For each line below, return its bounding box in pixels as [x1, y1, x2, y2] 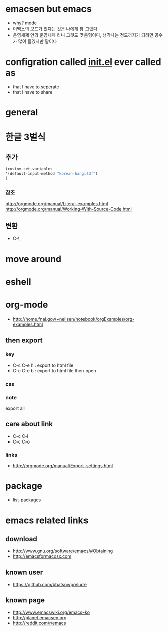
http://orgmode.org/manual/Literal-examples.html [5, 200, 108, 207]
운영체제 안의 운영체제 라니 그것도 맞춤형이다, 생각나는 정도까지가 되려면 [12, 32, 154, 38]
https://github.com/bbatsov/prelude [12, 581, 87, 587]
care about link [5, 420, 53, 428]
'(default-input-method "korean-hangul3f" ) [5, 171, 98, 176]
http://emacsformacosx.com [12, 553, 72, 559]
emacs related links [5, 515, 89, 526]
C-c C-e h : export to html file [12, 362, 74, 368]
